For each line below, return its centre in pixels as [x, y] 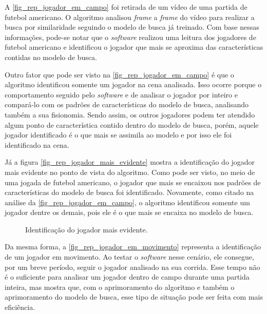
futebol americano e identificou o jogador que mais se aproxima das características [134, 47]
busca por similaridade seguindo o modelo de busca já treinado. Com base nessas [132, 27]
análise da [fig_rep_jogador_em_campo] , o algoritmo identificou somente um [127, 202]
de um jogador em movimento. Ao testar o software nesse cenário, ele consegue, [129, 257]
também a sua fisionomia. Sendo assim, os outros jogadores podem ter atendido [130, 114]
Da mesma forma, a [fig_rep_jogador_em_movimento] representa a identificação [133, 247]
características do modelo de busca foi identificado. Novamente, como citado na [129, 192]
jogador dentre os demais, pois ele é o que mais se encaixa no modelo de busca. [129, 212]
